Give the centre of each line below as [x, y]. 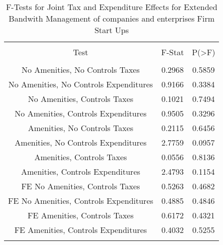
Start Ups [112, 30]
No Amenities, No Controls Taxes [81, 70]
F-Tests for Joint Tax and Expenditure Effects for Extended [111, 7]
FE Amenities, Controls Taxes [81, 215]
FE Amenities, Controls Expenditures [81, 230]
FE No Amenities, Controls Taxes [81, 186]
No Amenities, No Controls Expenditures [81, 84]
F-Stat [173, 52]
